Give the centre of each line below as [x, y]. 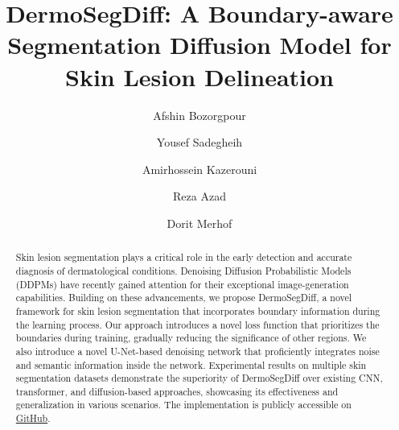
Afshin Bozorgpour [199, 115]
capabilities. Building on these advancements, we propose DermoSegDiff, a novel [184, 298]
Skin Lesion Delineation [199, 76]
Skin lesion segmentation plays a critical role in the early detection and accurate [184, 257]
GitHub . [33, 418]
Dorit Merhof [199, 223]
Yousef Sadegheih [199, 142]
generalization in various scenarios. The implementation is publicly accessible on [183, 405]
